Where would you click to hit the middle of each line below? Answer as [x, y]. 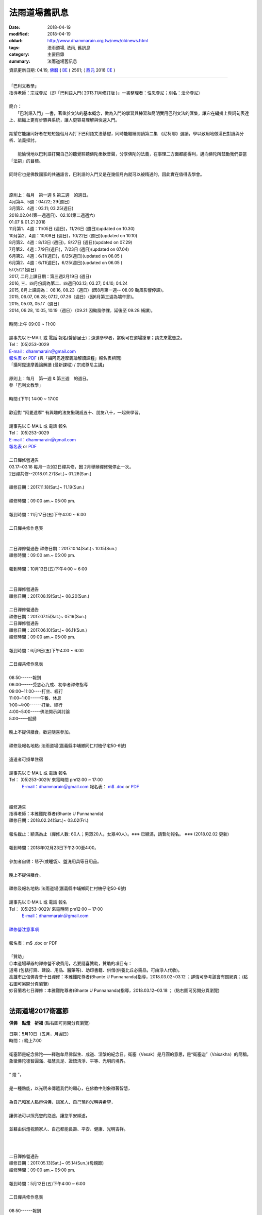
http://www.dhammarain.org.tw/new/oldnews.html [98, 41]
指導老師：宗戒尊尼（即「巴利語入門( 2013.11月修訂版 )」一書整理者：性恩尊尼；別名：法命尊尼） [106, 93]
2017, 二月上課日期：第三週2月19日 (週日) [50, 277]
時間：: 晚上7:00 [25, 1041]
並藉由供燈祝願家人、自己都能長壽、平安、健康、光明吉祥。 [68, 1129]
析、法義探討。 [24, 140]
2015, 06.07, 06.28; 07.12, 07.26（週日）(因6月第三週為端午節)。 [73, 297]
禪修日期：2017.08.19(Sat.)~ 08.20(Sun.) [49, 596]
